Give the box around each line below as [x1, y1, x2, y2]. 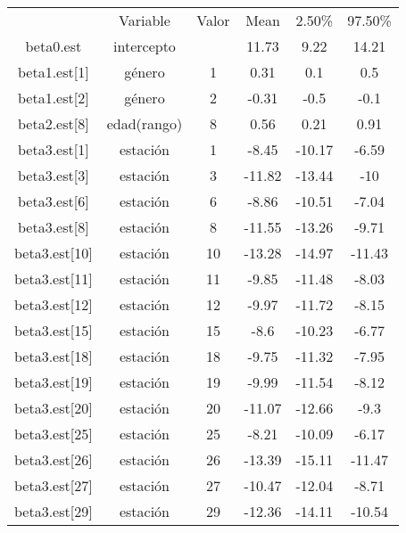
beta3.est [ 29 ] [14, 501, 93, 521]
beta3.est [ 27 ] [14, 475, 93, 496]
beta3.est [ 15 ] [14, 320, 93, 340]
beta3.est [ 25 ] [14, 423, 93, 444]
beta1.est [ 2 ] [18, 87, 89, 108]
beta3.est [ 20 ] [14, 398, 93, 418]
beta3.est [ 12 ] [14, 294, 93, 315]
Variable [119, 10, 170, 30]
